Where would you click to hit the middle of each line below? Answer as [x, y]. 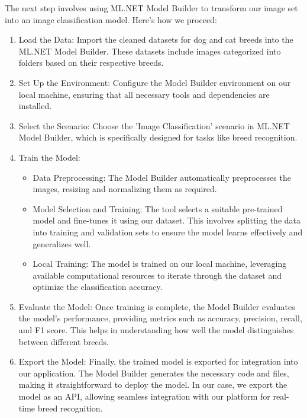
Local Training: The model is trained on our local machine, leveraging [160, 264]
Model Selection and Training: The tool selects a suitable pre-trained [158, 208]
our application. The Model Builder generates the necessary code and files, [154, 373]
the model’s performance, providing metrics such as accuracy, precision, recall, [160, 318]
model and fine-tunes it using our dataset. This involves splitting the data [167, 220]
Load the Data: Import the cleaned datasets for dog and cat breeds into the [156, 39]
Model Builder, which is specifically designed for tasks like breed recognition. [158, 137]
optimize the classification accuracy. [98, 287]
